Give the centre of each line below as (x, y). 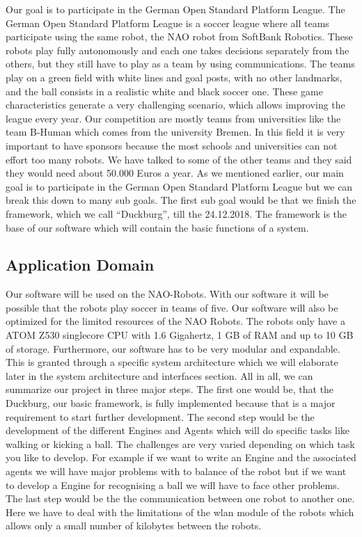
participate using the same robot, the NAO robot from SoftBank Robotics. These (179, 37)
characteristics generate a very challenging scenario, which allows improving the (175, 105)
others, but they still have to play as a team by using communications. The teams (180, 64)
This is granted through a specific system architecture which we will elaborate (172, 362)
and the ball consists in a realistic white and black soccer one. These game (164, 91)
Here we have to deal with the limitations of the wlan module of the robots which (180, 512)
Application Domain (80, 265)
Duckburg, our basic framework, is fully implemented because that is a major (171, 403)
